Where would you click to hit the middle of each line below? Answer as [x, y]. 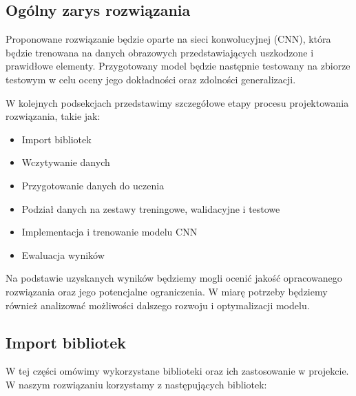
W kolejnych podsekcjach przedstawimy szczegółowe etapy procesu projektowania [177, 102]
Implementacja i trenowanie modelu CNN [109, 232]
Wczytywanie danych [66, 162]
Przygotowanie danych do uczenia [93, 185]
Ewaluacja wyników [63, 254]
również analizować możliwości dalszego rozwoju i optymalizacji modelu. [158, 305]
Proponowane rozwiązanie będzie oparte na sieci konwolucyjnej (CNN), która [168, 39]
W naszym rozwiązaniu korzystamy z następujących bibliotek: [136, 384]
